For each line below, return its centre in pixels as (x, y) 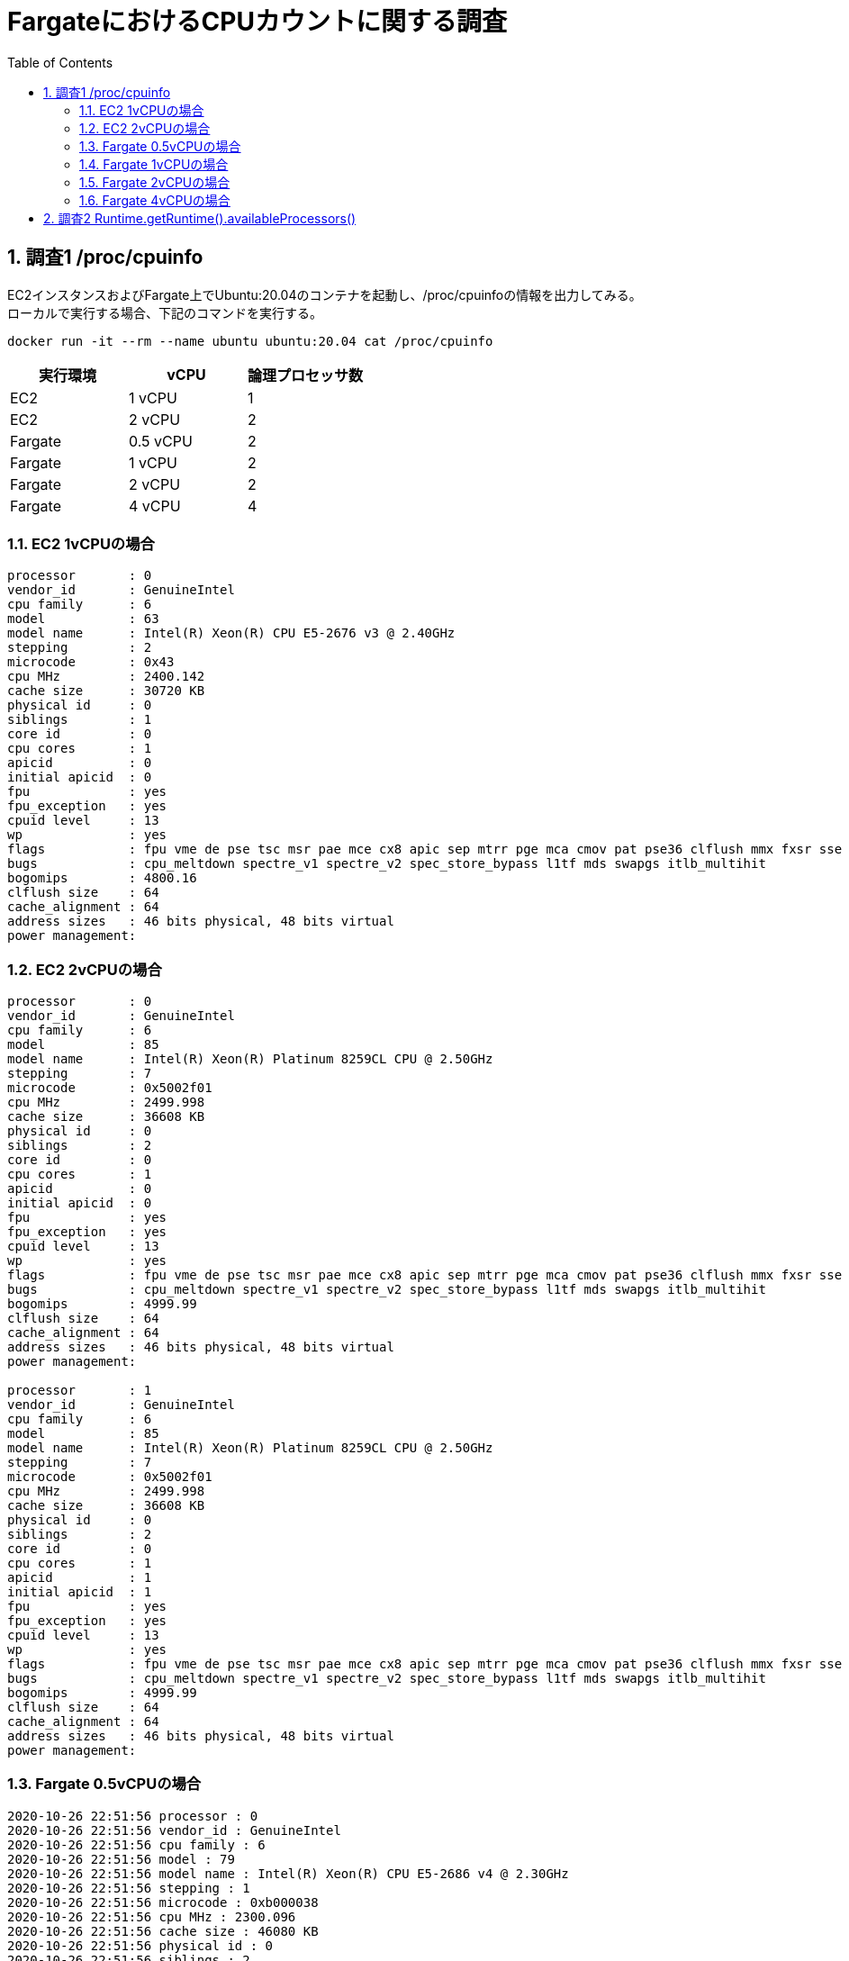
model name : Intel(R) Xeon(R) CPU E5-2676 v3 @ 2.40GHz (231, 633)
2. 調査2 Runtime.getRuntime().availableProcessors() (200, 218)
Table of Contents (60, 62)
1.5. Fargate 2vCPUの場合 (155, 182)
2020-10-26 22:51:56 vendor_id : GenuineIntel (174, 1830)
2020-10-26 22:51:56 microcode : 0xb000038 (163, 1902)
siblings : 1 (80, 720)
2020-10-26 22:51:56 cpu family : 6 (136, 1844)
